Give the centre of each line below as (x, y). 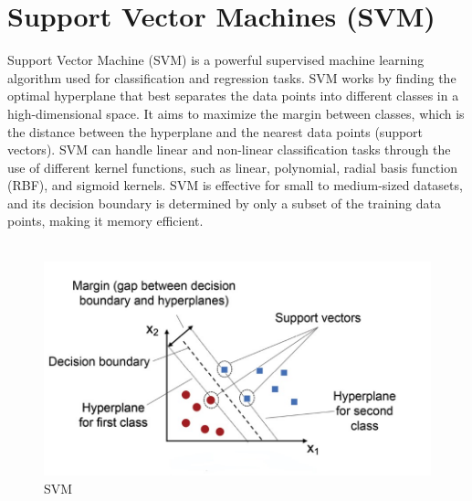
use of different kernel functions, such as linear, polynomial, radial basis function (232, 167)
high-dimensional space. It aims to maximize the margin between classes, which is (236, 113)
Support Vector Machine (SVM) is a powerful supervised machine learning (216, 60)
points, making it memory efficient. (105, 221)
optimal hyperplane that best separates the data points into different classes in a (233, 96)
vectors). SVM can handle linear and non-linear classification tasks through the (229, 149)
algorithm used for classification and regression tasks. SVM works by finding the (232, 77)
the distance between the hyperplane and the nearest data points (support (215, 131)
